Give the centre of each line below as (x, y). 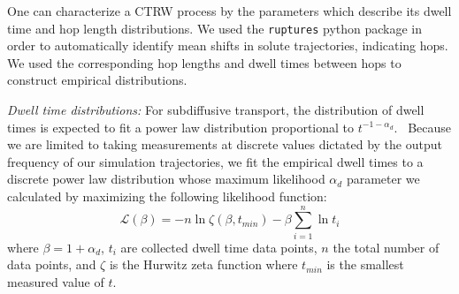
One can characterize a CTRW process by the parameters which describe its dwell (229, 11)
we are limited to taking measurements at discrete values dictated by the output (225, 144)
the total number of (386, 247)
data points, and (52, 264)
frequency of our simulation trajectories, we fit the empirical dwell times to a (215, 161)
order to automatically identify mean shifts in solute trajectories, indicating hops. (228, 45)
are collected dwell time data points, (219, 247)
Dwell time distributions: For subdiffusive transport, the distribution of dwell (216, 110)
